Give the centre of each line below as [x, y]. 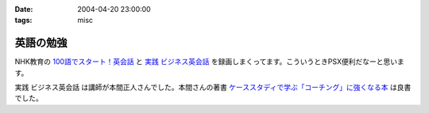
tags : [23, 21]
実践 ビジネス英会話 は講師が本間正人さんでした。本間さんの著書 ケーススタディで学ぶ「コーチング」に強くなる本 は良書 [213, 88]
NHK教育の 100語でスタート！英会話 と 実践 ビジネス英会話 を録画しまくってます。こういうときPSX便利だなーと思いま [209, 62]
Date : [24, 9]
